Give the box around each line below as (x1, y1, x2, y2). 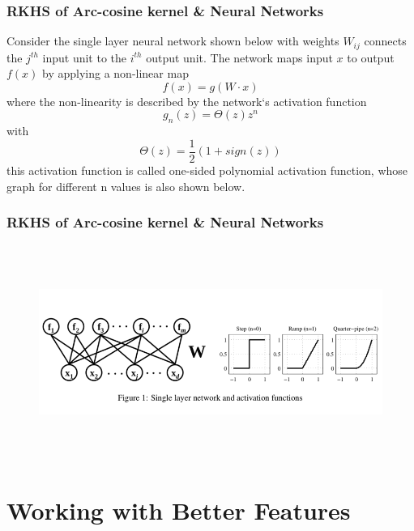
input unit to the (42, 49, 127, 66)
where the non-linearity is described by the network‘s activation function (6, 92, 367, 109)
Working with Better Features (6, 493, 351, 526)
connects (364, 32, 407, 49)
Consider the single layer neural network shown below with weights (6, 32, 339, 49)
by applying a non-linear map (42, 65, 189, 82)
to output (347, 49, 395, 66)
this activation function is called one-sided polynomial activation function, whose (6, 161, 408, 178)
